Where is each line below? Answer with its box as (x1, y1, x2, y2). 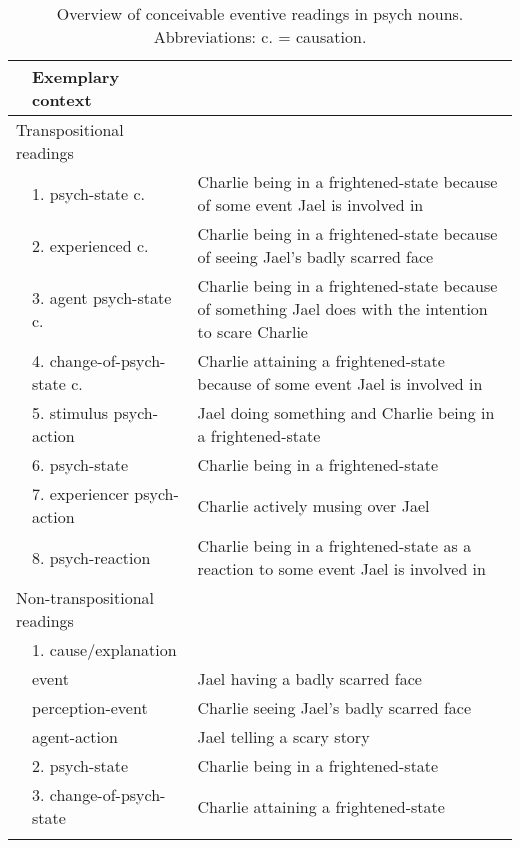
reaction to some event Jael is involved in (197, 557, 486, 580)
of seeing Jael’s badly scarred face (197, 245, 434, 268)
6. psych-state (32, 453, 129, 476)
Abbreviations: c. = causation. (153, 25, 367, 48)
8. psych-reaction (32, 545, 151, 569)
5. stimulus (32, 401, 109, 424)
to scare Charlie (197, 320, 308, 343)
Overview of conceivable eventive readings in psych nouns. (56, 2, 464, 25)
